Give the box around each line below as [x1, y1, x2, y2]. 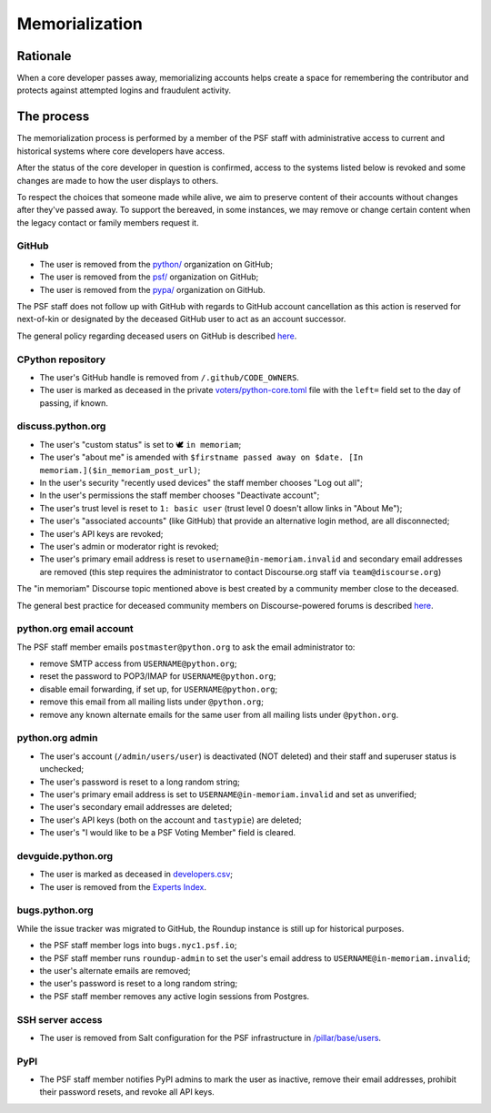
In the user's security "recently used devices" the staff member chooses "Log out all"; [39, 478, 364, 489]
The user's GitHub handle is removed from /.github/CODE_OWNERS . [39, 371, 300, 382]
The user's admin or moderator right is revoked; [39, 541, 219, 551]
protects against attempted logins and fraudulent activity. [16, 85, 232, 96]
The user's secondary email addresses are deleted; [39, 802, 233, 813]
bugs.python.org [16, 904, 95, 916]
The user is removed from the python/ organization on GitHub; [39, 258, 273, 269]
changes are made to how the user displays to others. [16, 175, 218, 186]
